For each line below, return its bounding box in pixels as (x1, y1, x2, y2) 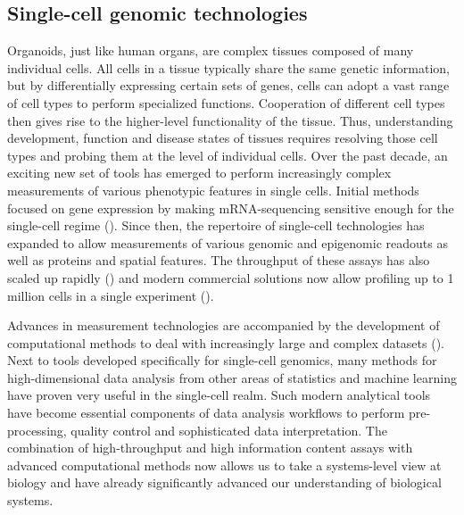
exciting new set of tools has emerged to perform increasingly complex (7, 163, 392, 182)
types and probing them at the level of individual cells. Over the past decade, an (7, 145, 448, 164)
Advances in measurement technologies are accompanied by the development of (7, 316, 440, 335)
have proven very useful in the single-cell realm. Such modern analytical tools (7, 386, 431, 404)
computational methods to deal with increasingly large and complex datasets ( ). (7, 333, 445, 352)
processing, (7, 420, 67, 439)
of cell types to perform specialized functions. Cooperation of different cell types (7, 93, 445, 112)
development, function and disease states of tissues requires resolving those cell (7, 129, 438, 147)
